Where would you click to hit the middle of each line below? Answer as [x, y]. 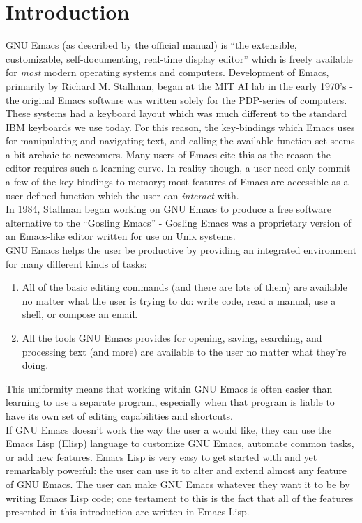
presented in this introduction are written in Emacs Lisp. [128, 511]
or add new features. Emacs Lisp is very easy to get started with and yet [161, 456]
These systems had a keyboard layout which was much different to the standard [176, 113]
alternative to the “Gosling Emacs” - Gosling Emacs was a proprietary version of [179, 222]
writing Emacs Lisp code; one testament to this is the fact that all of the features [180, 498]
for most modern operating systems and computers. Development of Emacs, [167, 72]
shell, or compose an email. [80, 314]
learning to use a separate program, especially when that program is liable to [170, 402]
